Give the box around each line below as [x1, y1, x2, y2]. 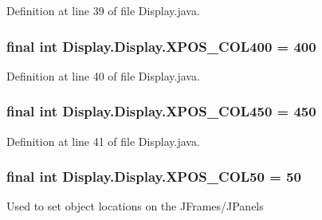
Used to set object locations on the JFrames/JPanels [6, 198, 264, 214]
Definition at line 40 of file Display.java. [6, 67, 200, 84]
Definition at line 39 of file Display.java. [6, 2, 200, 18]
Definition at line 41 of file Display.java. [6, 132, 200, 149]
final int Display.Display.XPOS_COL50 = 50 [6, 167, 301, 187]
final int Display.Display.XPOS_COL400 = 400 [6, 36, 316, 56]
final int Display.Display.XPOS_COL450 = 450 [6, 101, 316, 121]
